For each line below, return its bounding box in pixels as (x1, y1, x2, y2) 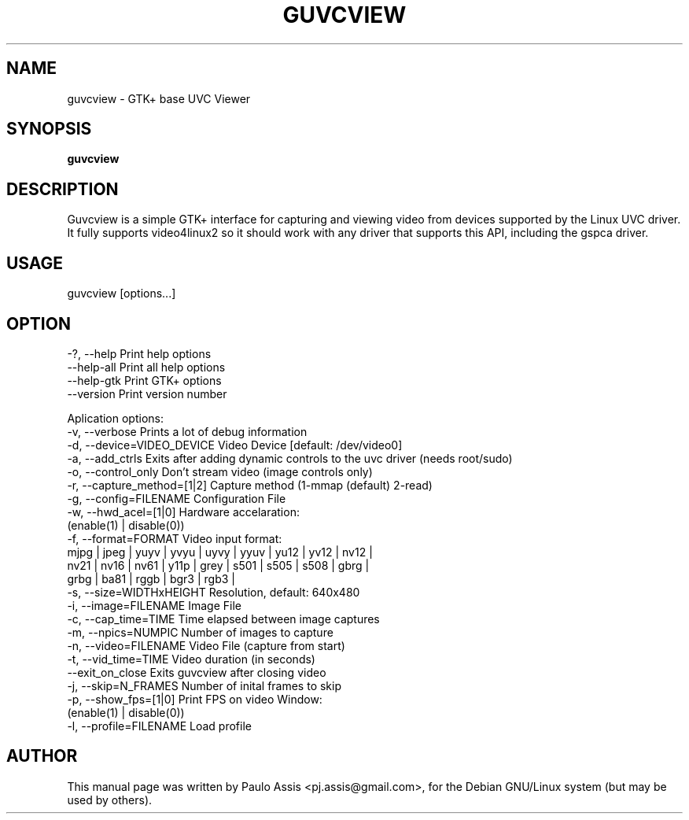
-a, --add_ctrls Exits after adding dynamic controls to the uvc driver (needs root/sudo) (67, 451, 513, 465)
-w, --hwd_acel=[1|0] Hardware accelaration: (67, 504, 300, 519)
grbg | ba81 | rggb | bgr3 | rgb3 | (67, 571, 235, 585)
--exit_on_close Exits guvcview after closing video (67, 665, 326, 679)
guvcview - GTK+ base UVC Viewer (67, 91, 251, 105)
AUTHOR (6, 746, 78, 766)
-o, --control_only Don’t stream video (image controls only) (67, 464, 373, 478)
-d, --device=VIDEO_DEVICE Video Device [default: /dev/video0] (67, 438, 403, 452)
